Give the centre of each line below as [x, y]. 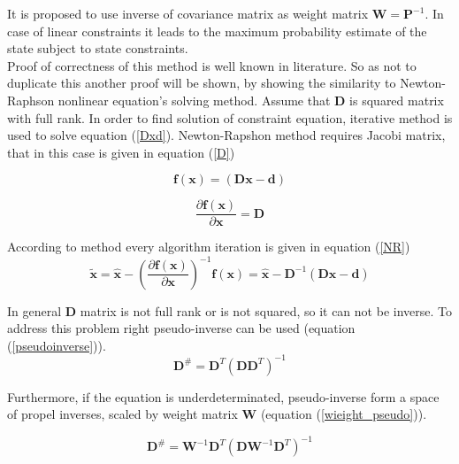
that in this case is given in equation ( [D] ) [121, 152]
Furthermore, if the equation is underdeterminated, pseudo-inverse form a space [223, 396]
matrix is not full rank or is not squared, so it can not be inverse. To [266, 310]
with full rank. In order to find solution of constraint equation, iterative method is [230, 117]
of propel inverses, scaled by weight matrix [122, 414]
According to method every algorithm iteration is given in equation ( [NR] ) [209, 247]
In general [34, 310]
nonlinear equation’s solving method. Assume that [194, 100]
